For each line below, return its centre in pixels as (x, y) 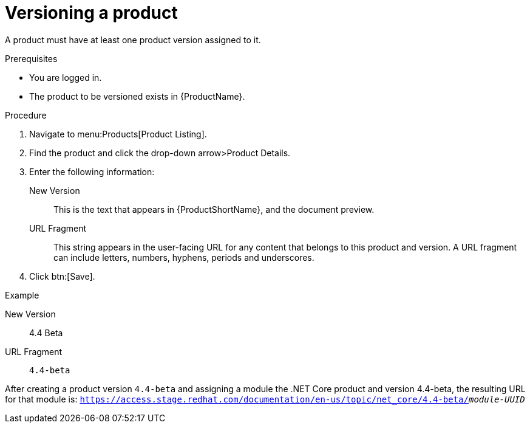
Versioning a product (91, 13)
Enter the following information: (92, 171)
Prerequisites (31, 58)
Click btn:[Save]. (62, 276)
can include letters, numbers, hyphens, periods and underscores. (184, 257)
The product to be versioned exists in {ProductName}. (137, 96)
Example (22, 295)
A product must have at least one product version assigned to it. (133, 40)
